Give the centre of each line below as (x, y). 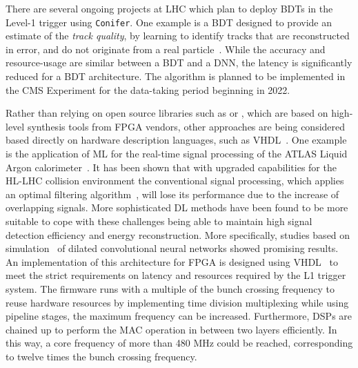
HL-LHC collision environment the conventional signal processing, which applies (175, 181)
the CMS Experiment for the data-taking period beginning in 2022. (148, 89)
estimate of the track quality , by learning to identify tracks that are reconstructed (178, 36)
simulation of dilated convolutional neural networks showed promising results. (172, 248)
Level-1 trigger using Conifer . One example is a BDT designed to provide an (169, 22)
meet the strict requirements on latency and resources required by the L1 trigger (176, 275)
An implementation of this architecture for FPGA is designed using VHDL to (172, 261)
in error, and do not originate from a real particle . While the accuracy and (166, 49)
